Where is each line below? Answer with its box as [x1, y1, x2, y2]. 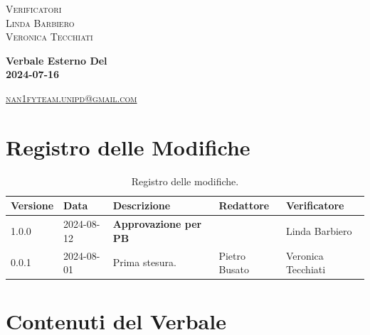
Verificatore [285, 198, 344, 213]
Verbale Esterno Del [6, 53, 107, 67]
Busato [218, 262, 250, 277]
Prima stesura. [112, 255, 176, 270]
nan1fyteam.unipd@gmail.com [6, 90, 137, 105]
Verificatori [6, 1, 62, 16]
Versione [11, 198, 54, 213]
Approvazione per [112, 216, 202, 231]
